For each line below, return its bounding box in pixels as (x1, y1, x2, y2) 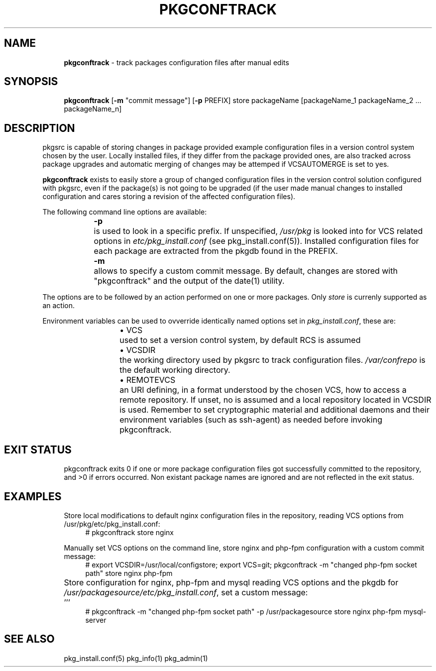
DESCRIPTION (4, 121, 75, 134)
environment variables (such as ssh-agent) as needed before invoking (119, 415, 382, 425)
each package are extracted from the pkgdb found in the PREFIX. (94, 246, 338, 256)
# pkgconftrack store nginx (85, 528, 174, 537)
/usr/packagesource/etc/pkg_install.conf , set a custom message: (64, 587, 308, 597)
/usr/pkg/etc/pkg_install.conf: (64, 519, 160, 528)
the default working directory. (119, 365, 230, 375)
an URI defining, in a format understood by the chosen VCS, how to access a (119, 385, 407, 395)
